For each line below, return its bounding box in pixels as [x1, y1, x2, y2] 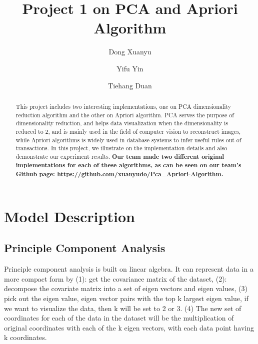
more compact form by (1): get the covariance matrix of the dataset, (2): [4, 273, 227, 284]
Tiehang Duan [108, 80, 152, 90]
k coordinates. [4, 332, 47, 343]
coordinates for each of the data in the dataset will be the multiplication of [4, 313, 234, 323]
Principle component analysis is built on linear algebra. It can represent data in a [4, 264, 253, 274]
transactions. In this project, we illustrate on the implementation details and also [15, 144, 227, 152]
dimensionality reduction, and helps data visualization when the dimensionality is [15, 119, 228, 127]
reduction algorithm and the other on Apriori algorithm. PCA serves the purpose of [15, 110, 234, 119]
